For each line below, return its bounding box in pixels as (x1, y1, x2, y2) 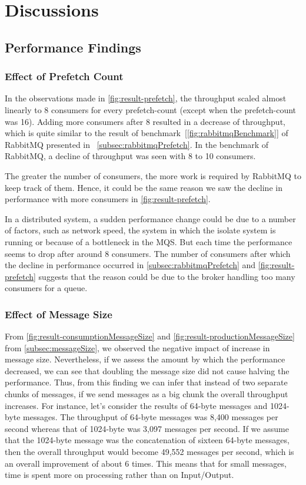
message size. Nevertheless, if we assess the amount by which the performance (5, 353, 285, 365)
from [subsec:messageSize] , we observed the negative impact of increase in (5, 341, 270, 354)
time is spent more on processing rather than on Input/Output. (5, 468, 234, 481)
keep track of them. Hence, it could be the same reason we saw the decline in (5, 181, 282, 193)
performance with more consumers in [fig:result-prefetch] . (5, 193, 211, 205)
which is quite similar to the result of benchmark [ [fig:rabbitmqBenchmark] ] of (5, 127, 288, 139)
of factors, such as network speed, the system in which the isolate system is (5, 224, 276, 236)
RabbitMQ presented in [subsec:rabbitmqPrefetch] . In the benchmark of (5, 138, 269, 150)
